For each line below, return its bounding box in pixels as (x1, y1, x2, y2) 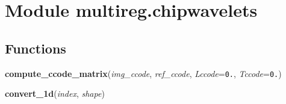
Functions (5, 38, 66, 57)
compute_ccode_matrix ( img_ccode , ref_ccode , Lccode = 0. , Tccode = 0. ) (5, 67, 282, 79)
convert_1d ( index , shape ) (5, 87, 105, 100)
